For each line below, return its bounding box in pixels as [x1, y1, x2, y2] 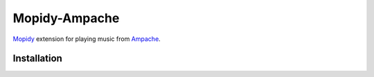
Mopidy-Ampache [12, 10, 120, 26]
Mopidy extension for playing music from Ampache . [12, 35, 161, 43]
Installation [12, 53, 62, 65]
